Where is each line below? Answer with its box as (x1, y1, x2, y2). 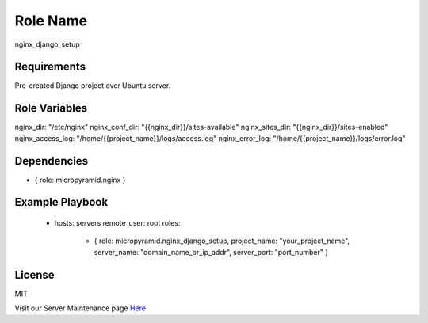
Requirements (14, 60, 86, 74)
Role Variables (14, 101, 87, 115)
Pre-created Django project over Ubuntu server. (14, 81, 171, 90)
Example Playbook (14, 196, 109, 209)
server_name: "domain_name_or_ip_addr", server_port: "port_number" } (94, 247, 329, 256)
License (14, 268, 55, 281)
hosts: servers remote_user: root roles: (54, 218, 181, 228)
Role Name (14, 12, 87, 29)
